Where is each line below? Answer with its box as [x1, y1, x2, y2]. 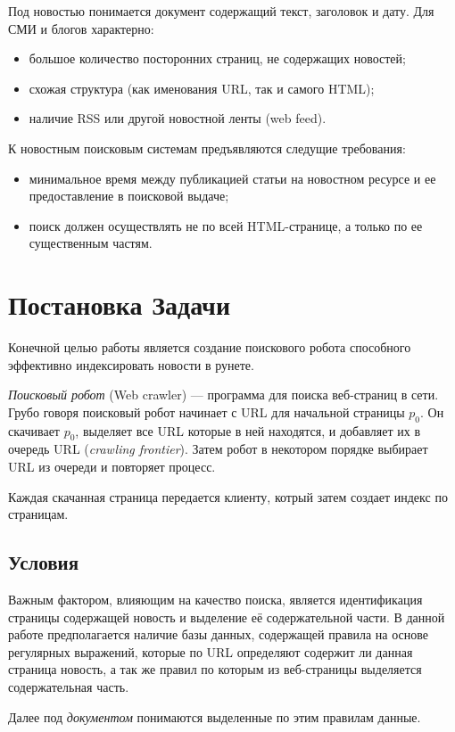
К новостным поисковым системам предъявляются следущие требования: [8, 138, 406, 157]
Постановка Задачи [8, 286, 231, 323]
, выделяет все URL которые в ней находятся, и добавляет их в [75, 421, 420, 440]
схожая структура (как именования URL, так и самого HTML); [29, 78, 375, 97]
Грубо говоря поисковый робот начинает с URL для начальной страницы [8, 402, 405, 421]
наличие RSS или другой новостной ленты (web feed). [29, 109, 327, 127]
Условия [8, 548, 79, 576]
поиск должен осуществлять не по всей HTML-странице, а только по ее [29, 216, 423, 234]
